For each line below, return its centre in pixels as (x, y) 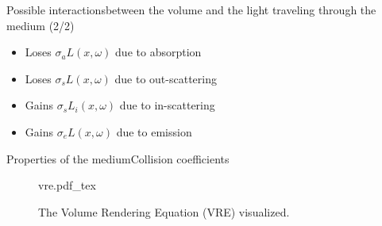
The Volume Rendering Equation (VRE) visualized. (164, 211)
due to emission (154, 131)
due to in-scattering (167, 105)
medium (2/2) (41, 25)
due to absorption (158, 52)
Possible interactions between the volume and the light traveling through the (191, 10)
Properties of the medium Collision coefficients (118, 158)
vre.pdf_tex (67, 185)
